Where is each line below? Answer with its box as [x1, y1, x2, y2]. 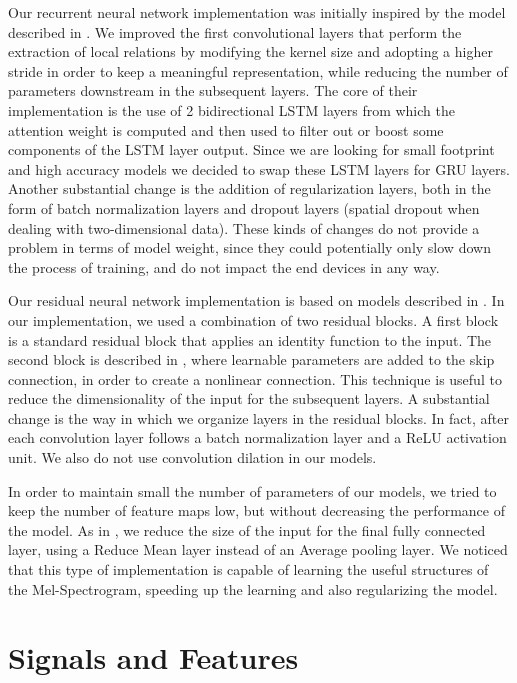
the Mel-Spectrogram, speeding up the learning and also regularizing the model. [8, 578, 498, 599]
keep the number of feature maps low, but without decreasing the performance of [8, 500, 505, 521]
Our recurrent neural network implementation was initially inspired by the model [8, 2, 506, 22]
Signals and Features [8, 637, 299, 678]
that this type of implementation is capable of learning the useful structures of [8, 559, 489, 580]
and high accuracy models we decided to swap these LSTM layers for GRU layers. [8, 158, 510, 179]
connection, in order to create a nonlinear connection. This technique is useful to [8, 368, 502, 389]
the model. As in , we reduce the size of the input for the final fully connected [8, 519, 486, 540]
